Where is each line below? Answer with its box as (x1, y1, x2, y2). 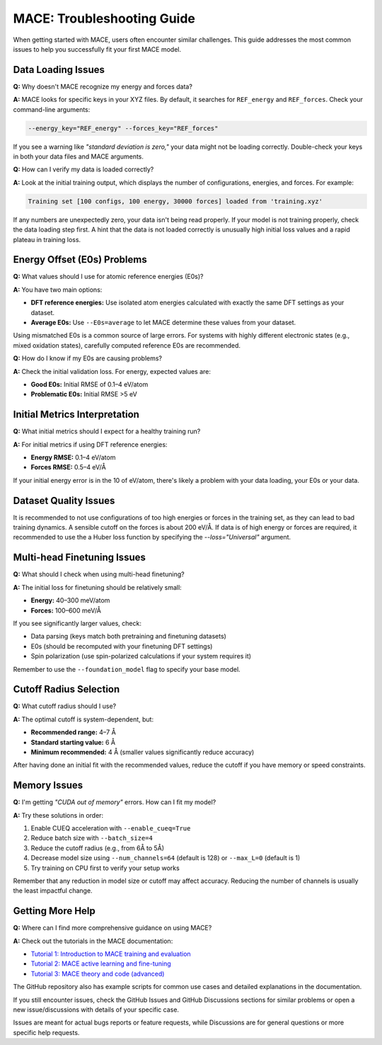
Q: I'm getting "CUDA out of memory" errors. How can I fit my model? (13, 798, 216, 806)
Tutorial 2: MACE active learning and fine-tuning (30, 959, 171, 968)
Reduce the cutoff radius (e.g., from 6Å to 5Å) (30, 843, 165, 852)
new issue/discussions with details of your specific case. (13, 1005, 180, 1014)
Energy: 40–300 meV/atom (30, 596, 110, 605)
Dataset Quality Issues (13, 494, 115, 506)
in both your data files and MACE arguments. (13, 152, 144, 161)
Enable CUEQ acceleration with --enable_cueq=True (30, 824, 191, 833)
